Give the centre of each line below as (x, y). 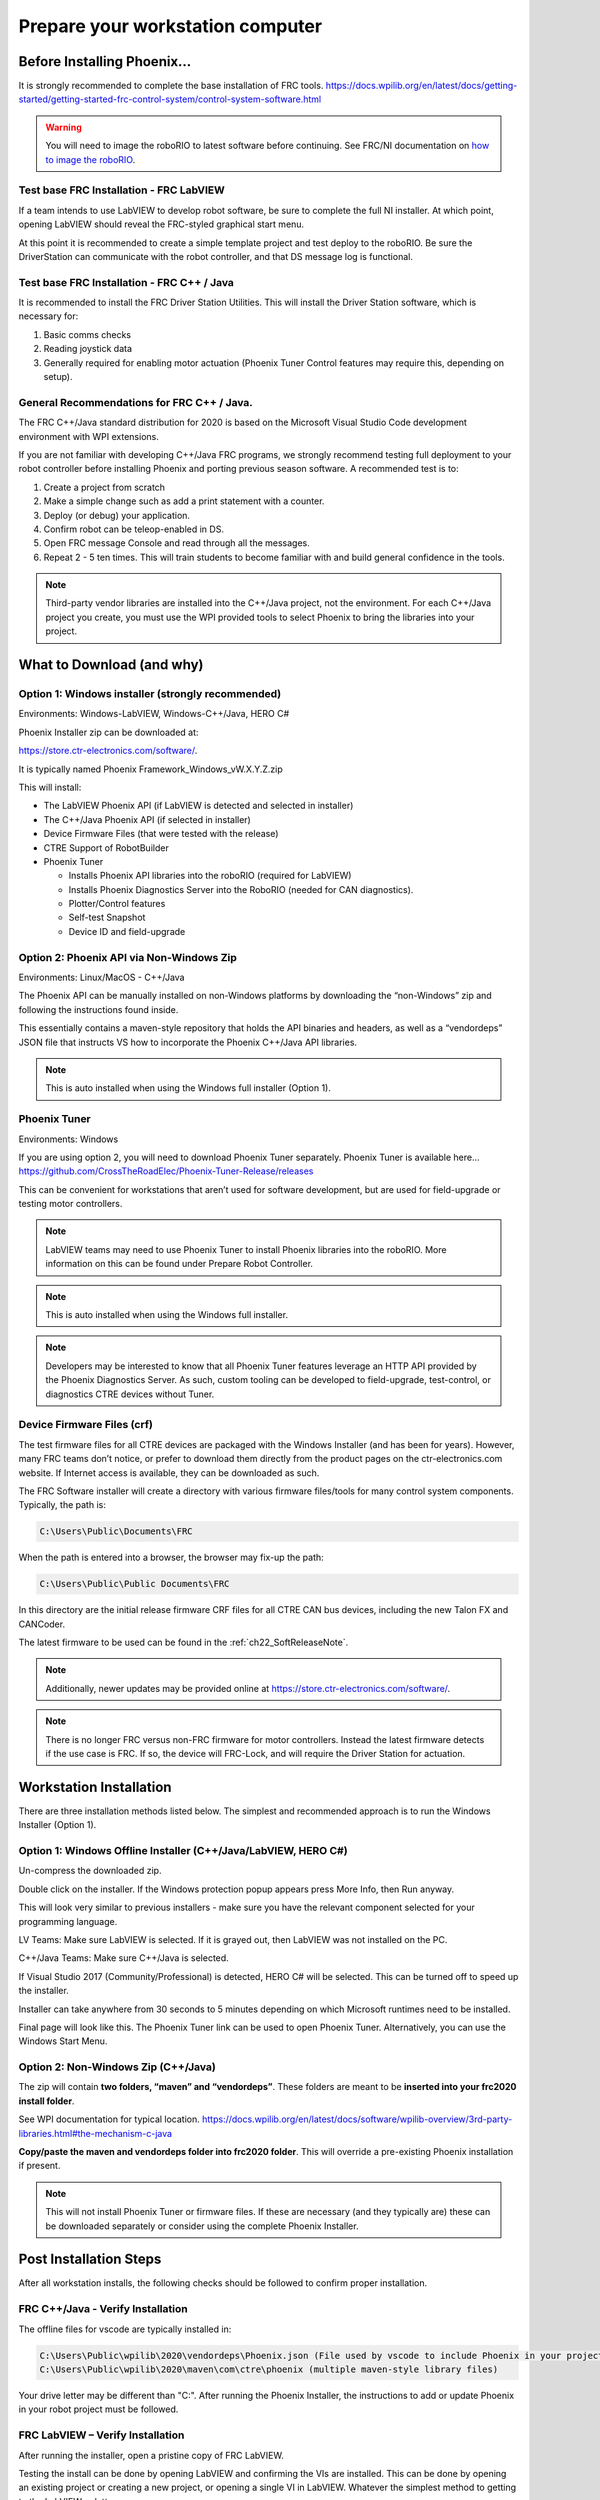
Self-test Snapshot (107, 917)
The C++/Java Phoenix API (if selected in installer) (147, 819)
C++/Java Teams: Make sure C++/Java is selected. (123, 1958)
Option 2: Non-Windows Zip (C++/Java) (117, 2067)
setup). (58, 377)
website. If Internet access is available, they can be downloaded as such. (169, 1472)
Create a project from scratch (104, 487)
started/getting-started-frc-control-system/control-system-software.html (170, 99)
